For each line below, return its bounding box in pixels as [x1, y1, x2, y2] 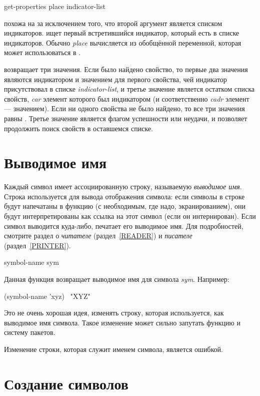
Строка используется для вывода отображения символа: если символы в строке [4, 191, 245, 201]
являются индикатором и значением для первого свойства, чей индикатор [4, 74, 227, 84]
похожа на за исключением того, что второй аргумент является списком [4, 18, 222, 28]
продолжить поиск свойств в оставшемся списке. [4, 123, 153, 133]
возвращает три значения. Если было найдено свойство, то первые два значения [4, 64, 248, 74]
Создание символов [4, 373, 128, 393]
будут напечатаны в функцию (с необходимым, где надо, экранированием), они [4, 201, 245, 211]
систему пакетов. [4, 327, 55, 337]
